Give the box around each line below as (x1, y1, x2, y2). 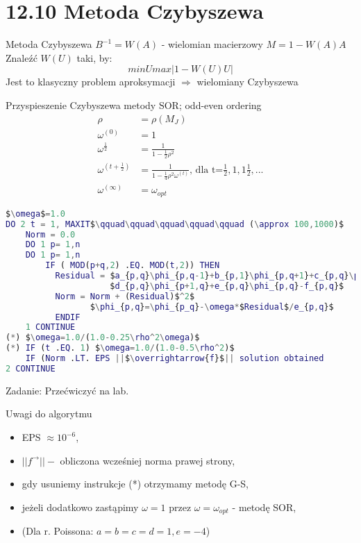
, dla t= (190, 165, 224, 175)
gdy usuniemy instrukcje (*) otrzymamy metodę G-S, (22, 476, 249, 491)
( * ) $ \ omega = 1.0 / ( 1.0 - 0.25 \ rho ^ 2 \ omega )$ (6, 333, 200, 343)
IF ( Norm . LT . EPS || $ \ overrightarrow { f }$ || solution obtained (25, 353, 324, 364)
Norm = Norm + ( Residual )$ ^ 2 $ (55, 291, 195, 301)
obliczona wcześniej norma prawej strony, (60, 453, 235, 467)
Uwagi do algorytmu (6, 406, 92, 421)
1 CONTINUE (25, 322, 76, 333)
